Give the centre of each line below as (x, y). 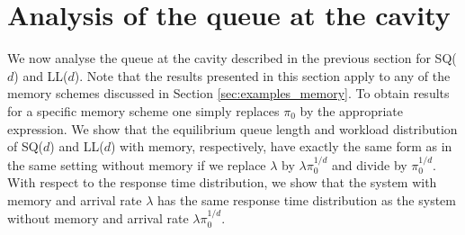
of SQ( (26, 146)
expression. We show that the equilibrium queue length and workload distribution (232, 128)
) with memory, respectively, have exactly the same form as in (281, 146)
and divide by (370, 164)
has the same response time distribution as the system (306, 199)
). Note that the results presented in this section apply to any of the (262, 75)
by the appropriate (351, 110)
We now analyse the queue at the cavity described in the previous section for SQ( (232, 58)
